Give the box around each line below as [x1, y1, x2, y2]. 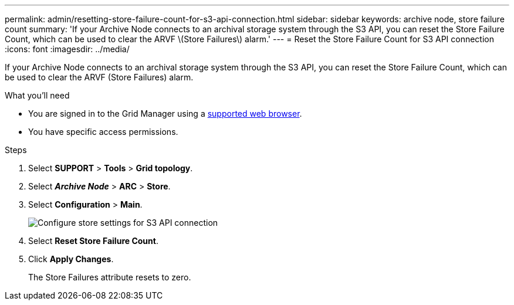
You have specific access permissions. [28, 127, 178, 137]
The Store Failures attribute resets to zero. [28, 272, 191, 282]
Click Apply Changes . [28, 254, 114, 264]
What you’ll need [5, 90, 70, 100]
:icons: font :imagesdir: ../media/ [5, 44, 130, 54]
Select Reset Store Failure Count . [28, 236, 158, 246]
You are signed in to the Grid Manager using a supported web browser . [28, 109, 302, 118]
